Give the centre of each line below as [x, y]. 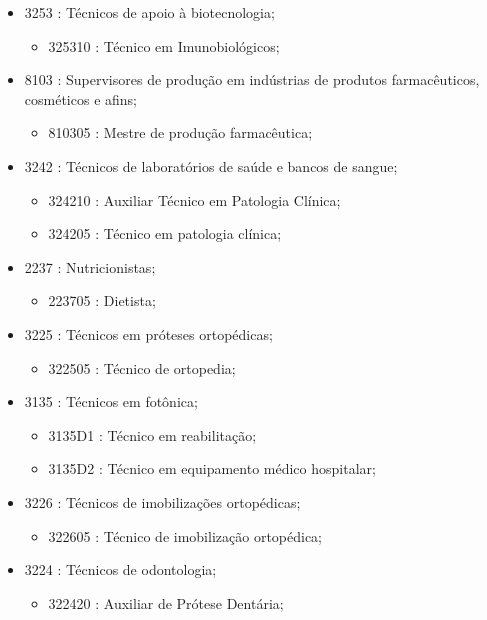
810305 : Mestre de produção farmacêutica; [180, 132]
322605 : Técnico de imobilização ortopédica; [185, 535]
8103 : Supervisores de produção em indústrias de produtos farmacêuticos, [252, 79]
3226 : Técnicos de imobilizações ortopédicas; [162, 501]
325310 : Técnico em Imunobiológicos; [164, 45]
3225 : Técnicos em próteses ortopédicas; [148, 333]
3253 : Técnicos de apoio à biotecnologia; [149, 12]
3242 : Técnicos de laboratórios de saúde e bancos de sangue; [211, 165]
